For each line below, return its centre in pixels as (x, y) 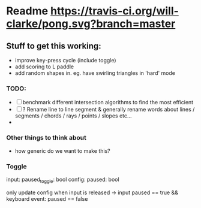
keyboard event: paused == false (47, 198)
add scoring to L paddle (44, 67)
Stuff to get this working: (54, 46)
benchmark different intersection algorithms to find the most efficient (108, 103)
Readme (27, 11)
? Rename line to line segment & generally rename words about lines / (109, 110)
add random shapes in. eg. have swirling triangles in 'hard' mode (95, 73)
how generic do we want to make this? (63, 150)
